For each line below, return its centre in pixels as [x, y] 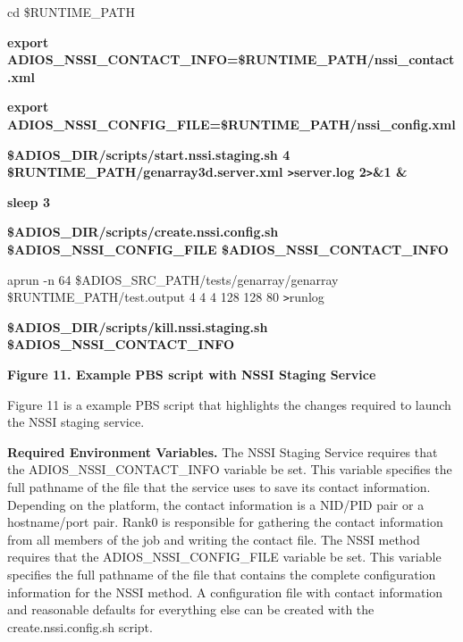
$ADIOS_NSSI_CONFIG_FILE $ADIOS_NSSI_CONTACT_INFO [228, 249]
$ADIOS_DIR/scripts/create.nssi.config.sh [143, 232]
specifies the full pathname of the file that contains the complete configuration [222, 574]
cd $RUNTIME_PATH [71, 12]
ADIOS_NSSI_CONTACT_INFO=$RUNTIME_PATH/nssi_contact [231, 59]
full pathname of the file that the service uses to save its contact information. [219, 487]
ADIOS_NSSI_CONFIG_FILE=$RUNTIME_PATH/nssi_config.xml [231, 124]
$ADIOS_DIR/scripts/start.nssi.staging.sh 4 [149, 154]
